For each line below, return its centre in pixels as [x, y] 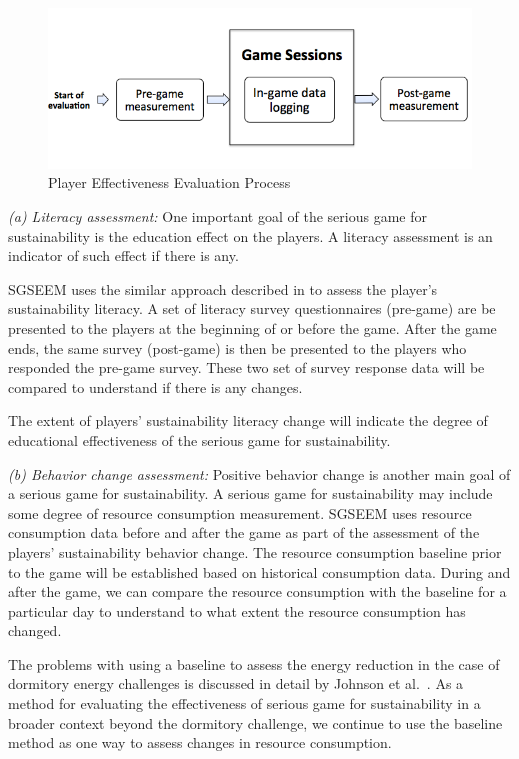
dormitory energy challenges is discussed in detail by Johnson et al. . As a [236, 683]
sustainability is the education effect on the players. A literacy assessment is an [250, 235]
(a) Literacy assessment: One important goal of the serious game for [217, 216]
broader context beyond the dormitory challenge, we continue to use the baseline [255, 722]
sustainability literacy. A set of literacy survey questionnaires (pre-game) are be [252, 308]
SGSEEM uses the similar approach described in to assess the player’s [223, 288]
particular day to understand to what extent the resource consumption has [237, 610]
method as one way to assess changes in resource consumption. [200, 742]
